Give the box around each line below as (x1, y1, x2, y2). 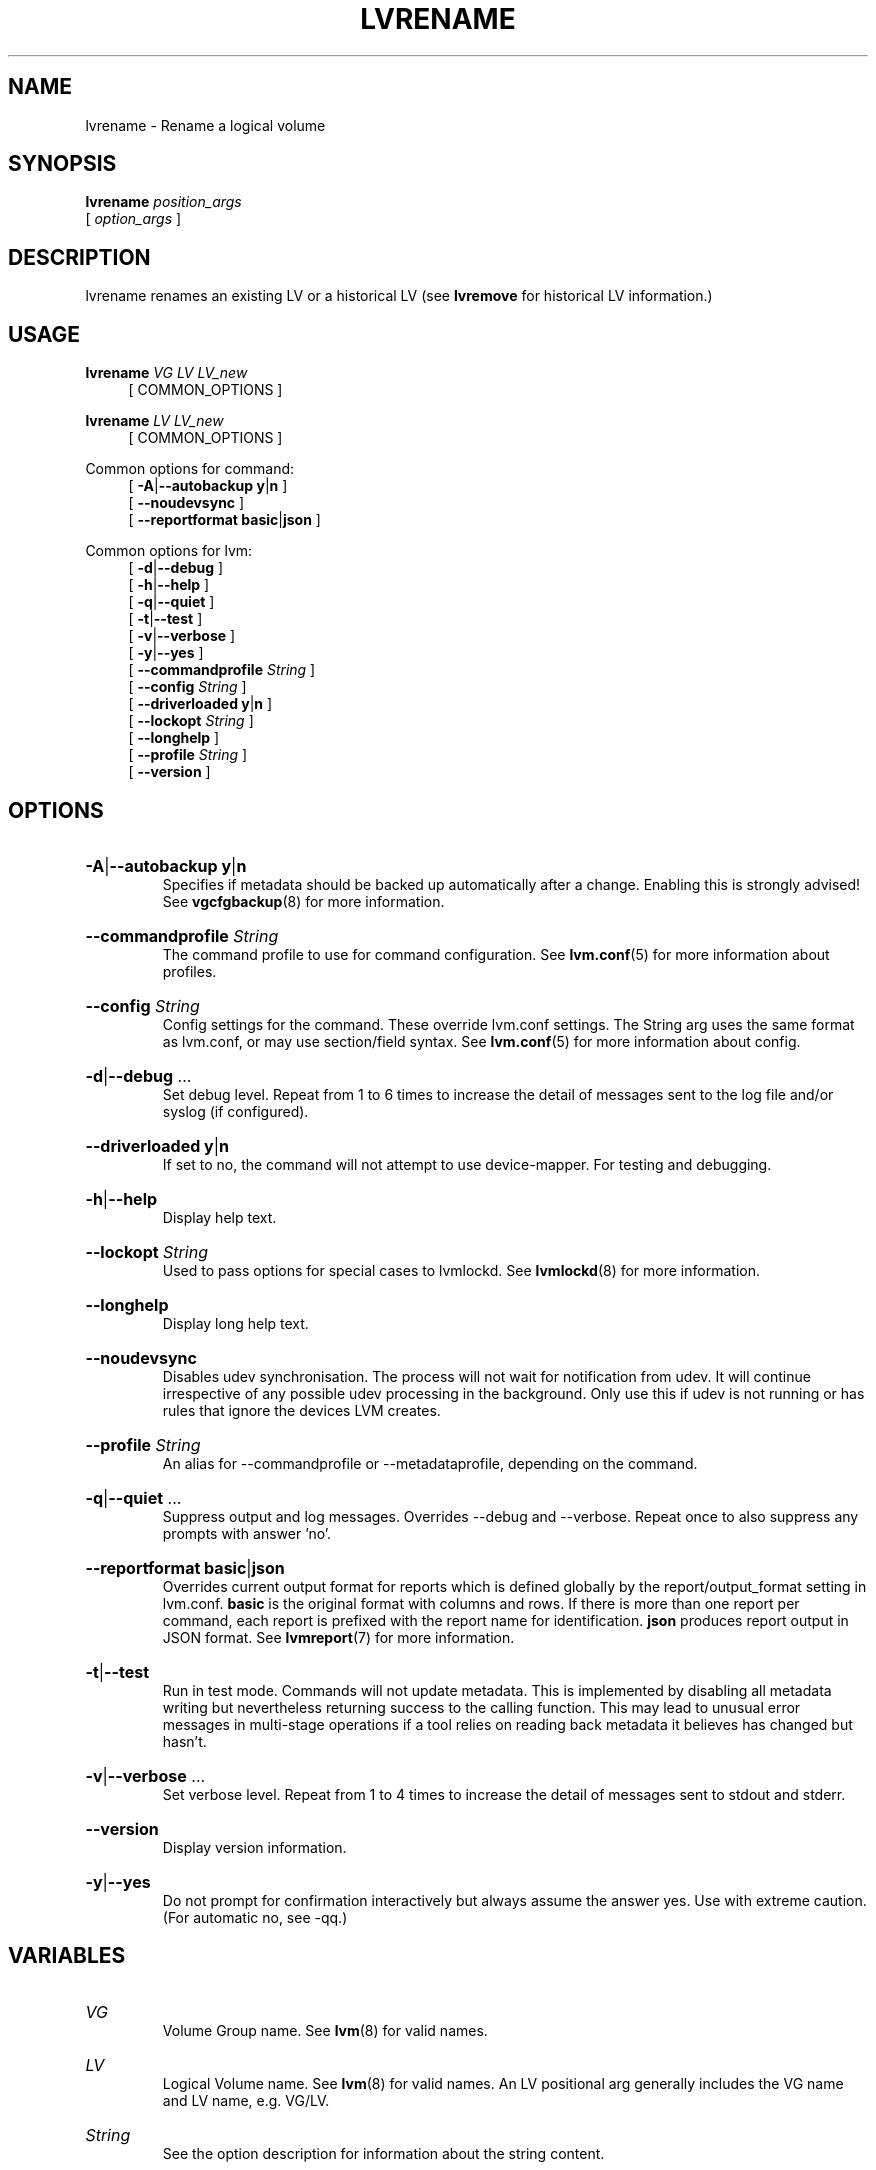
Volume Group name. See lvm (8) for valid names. (162, 2021, 488, 2039)
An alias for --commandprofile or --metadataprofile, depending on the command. (162, 1454, 698, 1472)
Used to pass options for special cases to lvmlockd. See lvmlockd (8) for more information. (162, 1261, 760, 1279)
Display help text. (162, 1208, 277, 1226)
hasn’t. (162, 1732, 207, 1750)
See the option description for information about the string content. (162, 2144, 605, 2162)
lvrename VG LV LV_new (85, 364, 248, 382)
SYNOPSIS (8, 151, 117, 177)
